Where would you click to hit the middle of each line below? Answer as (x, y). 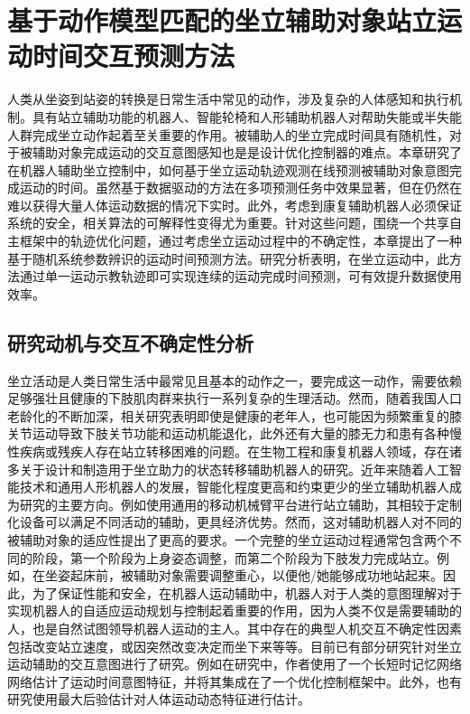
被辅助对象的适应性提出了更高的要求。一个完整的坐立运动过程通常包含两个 (228, 539)
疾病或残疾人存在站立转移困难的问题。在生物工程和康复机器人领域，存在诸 (240, 451)
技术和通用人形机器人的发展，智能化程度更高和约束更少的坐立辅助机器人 (234, 487)
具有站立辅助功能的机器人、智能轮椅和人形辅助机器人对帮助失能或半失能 (247, 116)
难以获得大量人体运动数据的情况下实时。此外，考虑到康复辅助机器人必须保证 (235, 205)
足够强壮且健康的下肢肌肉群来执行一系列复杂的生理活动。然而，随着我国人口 (235, 398)
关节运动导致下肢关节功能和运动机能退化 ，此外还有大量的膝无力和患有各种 (228, 433)
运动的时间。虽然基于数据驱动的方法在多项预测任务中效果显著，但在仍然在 (240, 188)
